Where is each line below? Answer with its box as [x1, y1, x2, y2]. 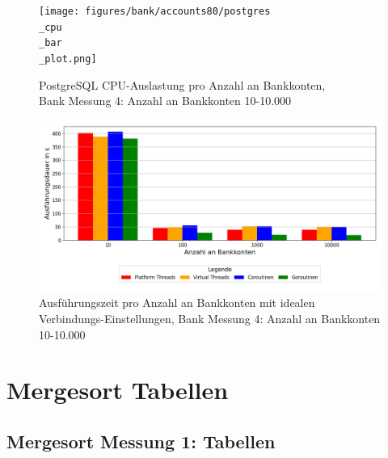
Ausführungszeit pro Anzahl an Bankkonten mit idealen [39, 294, 315, 311]
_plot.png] [39, 53, 97, 65]
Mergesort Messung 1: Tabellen [6, 428, 276, 453]
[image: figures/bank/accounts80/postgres [39, 6, 271, 17]
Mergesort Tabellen [6, 373, 229, 406]
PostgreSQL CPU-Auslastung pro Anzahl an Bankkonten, [39, 76, 326, 93]
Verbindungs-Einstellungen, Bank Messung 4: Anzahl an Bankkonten [39, 310, 381, 326]
